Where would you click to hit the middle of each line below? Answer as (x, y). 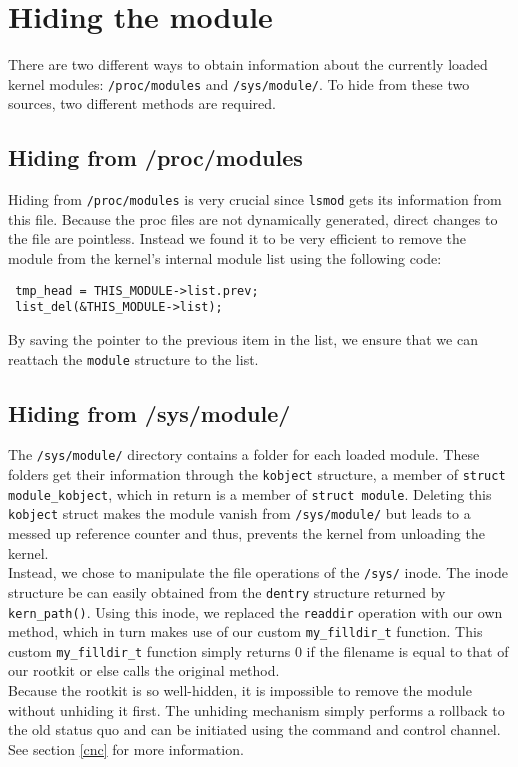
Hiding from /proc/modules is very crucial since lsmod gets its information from (255, 199)
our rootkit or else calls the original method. (144, 670)
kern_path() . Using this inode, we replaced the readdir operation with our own (255, 611)
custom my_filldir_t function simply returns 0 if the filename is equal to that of (258, 650)
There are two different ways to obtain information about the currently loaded (248, 64)
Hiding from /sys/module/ (149, 412)
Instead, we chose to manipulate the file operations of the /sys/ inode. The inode (258, 572)
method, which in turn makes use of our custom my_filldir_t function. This (245, 631)
